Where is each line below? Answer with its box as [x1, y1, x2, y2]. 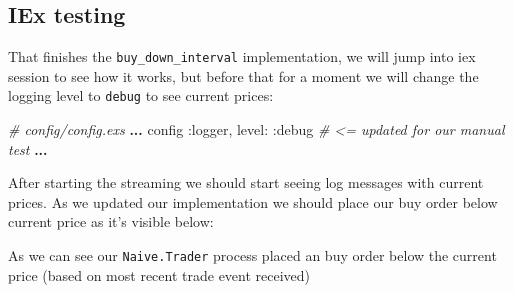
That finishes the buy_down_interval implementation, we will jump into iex [8, 46, 476, 67]
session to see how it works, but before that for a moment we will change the [8, 65, 479, 86]
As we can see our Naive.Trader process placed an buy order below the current [8, 245, 497, 266]
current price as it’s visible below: [8, 211, 214, 232]
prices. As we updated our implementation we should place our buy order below [8, 191, 498, 212]
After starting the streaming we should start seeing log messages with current [8, 172, 484, 193]
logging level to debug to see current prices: [8, 85, 274, 106]
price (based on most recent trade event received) [8, 264, 311, 285]
